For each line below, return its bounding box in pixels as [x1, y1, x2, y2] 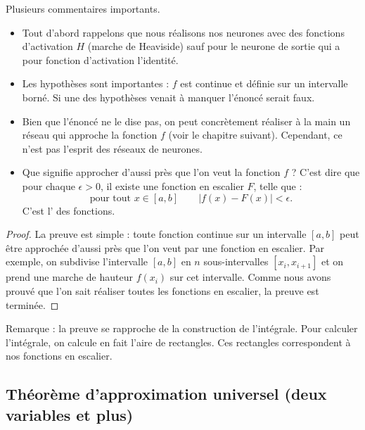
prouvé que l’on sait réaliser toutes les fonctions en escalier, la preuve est [6, 283, 319, 298]
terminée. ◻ [6, 297, 59, 312]
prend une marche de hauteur [6, 270, 133, 284]
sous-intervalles [203, 254, 269, 269]
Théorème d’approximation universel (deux [6, 383, 327, 405]
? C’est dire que [291, 165, 360, 179]
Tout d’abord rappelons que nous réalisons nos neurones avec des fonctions [22, 25, 345, 39]
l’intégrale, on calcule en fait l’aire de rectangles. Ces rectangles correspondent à [6, 334, 351, 349]
